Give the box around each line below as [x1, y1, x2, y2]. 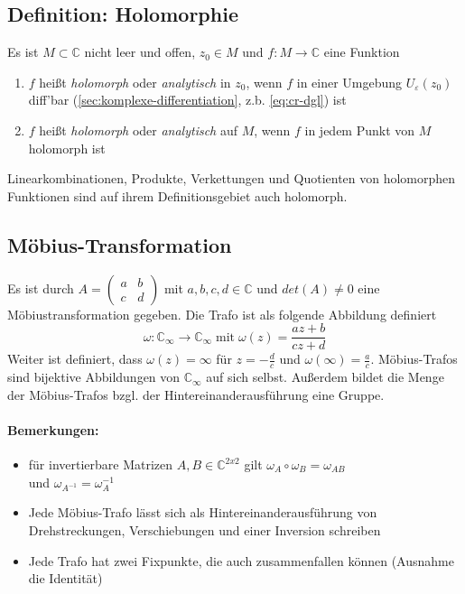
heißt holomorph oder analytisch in [39, 72, 231, 91]
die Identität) [28, 569, 103, 588]
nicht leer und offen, [84, 42, 196, 61]
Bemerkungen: [7, 420, 99, 439]
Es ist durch [7, 278, 74, 297]
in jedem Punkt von [304, 120, 415, 139]
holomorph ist [28, 138, 106, 157]
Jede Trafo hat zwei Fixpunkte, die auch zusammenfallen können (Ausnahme [28, 551, 454, 570]
